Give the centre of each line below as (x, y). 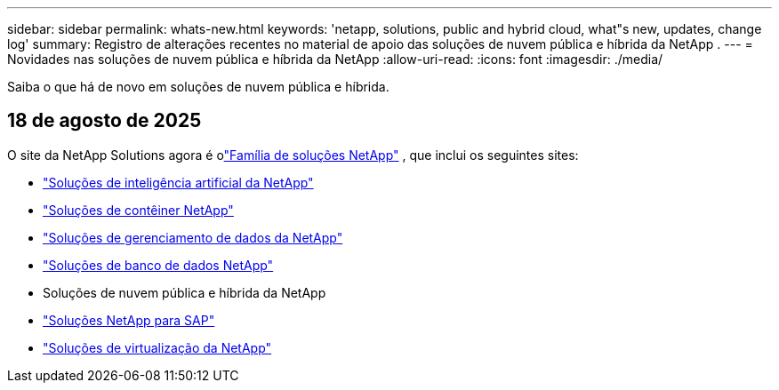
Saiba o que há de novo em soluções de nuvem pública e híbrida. (198, 87)
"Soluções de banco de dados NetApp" (158, 265)
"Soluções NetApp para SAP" (129, 320)
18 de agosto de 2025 (104, 121)
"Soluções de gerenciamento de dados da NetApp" (193, 237)
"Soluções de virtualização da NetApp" (157, 347)
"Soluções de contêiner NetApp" (138, 210)
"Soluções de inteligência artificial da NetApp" (178, 182)
